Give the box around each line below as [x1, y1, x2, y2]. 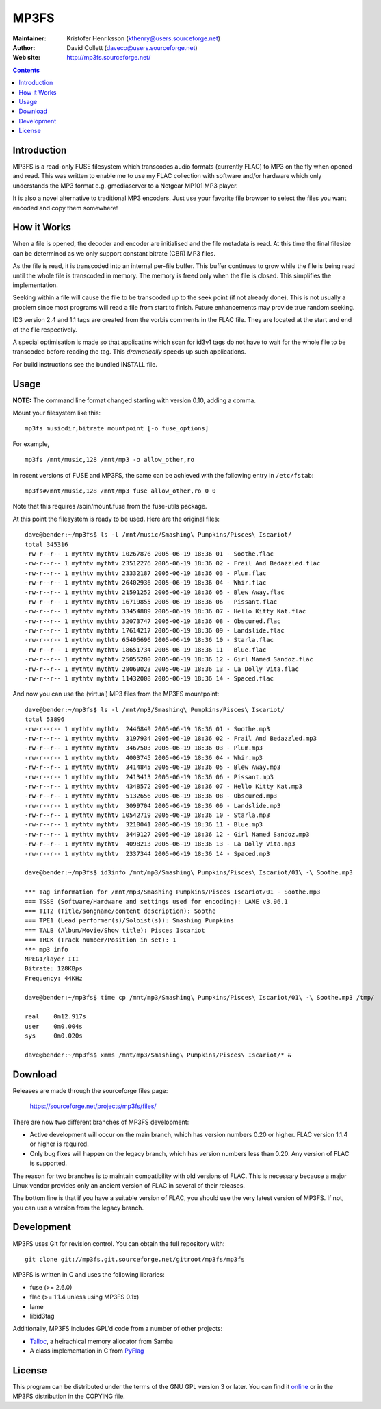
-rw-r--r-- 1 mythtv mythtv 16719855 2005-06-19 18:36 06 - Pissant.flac [25, 598, 278, 606]
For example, [12, 439, 50, 448]
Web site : [12, 53, 40, 62]
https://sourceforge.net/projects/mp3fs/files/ [29, 1102, 157, 1110]
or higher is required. [29, 1140, 89, 1148]
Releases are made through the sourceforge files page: [12, 1086, 168, 1094]
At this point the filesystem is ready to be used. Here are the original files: [12, 515, 220, 523]
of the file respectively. [12, 326, 78, 334]
